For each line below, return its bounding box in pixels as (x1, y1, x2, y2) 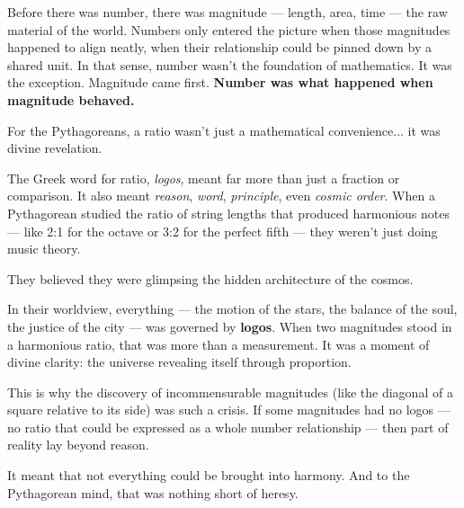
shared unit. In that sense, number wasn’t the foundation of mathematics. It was (7, 55, 452, 74)
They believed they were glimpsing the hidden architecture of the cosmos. (7, 269, 414, 288)
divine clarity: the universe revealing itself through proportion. (7, 352, 352, 371)
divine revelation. (7, 138, 103, 157)
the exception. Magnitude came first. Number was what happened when (7, 73, 433, 92)
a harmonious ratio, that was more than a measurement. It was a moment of (7, 334, 430, 353)
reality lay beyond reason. (7, 435, 149, 454)
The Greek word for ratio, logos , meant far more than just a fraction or (7, 168, 400, 187)
